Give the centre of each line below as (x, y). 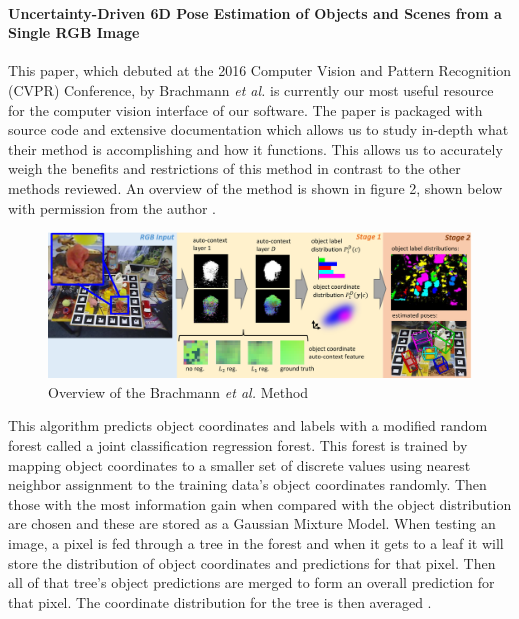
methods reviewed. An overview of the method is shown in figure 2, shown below (255, 187)
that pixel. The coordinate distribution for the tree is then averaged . (220, 601)
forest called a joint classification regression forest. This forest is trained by (238, 445)
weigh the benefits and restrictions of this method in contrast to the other (234, 168)
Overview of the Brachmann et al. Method (178, 391)
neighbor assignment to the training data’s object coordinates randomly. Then (247, 484)
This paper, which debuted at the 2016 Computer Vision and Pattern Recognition (260, 70)
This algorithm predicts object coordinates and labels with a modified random (248, 425)
